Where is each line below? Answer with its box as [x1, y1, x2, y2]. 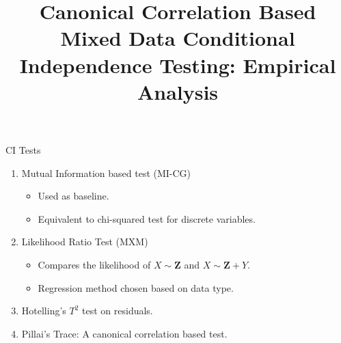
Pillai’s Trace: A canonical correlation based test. [21, 326, 228, 340]
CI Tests [5, 142, 41, 156]
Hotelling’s [21, 303, 66, 318]
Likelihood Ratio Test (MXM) [21, 234, 148, 249]
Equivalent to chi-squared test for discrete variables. [38, 211, 256, 225]
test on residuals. [82, 303, 153, 318]
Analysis [137, 77, 219, 105]
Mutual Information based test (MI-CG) [21, 165, 191, 180]
